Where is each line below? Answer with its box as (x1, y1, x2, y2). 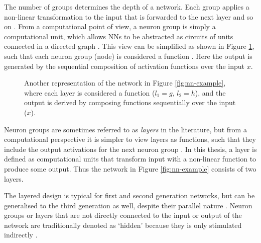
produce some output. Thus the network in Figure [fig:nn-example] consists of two (4, 163, 256, 174)
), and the (195, 87, 226, 98)
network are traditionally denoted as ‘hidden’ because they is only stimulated (4, 219, 242, 230)
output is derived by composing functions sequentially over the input (24, 97, 236, 108)
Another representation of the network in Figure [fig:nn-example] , (24, 77, 226, 88)
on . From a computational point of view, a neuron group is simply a (4, 21, 216, 32)
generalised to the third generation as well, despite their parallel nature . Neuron (4, 200, 252, 210)
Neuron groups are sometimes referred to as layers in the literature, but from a (4, 124, 247, 134)
